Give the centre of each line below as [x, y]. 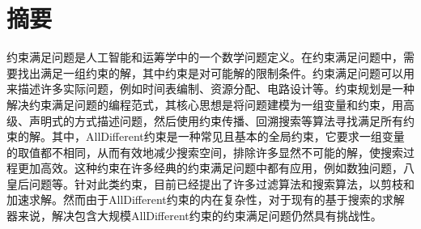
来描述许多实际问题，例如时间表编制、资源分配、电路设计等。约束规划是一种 [210, 89]
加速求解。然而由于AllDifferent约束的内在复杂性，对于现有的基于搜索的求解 [206, 199]
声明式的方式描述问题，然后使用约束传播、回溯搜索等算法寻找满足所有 [216, 120]
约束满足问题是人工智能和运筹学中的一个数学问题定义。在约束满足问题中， [205, 57]
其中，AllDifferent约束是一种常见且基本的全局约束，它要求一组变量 [228, 136]
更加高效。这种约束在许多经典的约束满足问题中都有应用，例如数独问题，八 [216, 168]
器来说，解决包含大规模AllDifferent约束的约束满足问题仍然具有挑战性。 [194, 216]
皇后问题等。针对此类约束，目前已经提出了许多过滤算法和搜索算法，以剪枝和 [210, 183]
